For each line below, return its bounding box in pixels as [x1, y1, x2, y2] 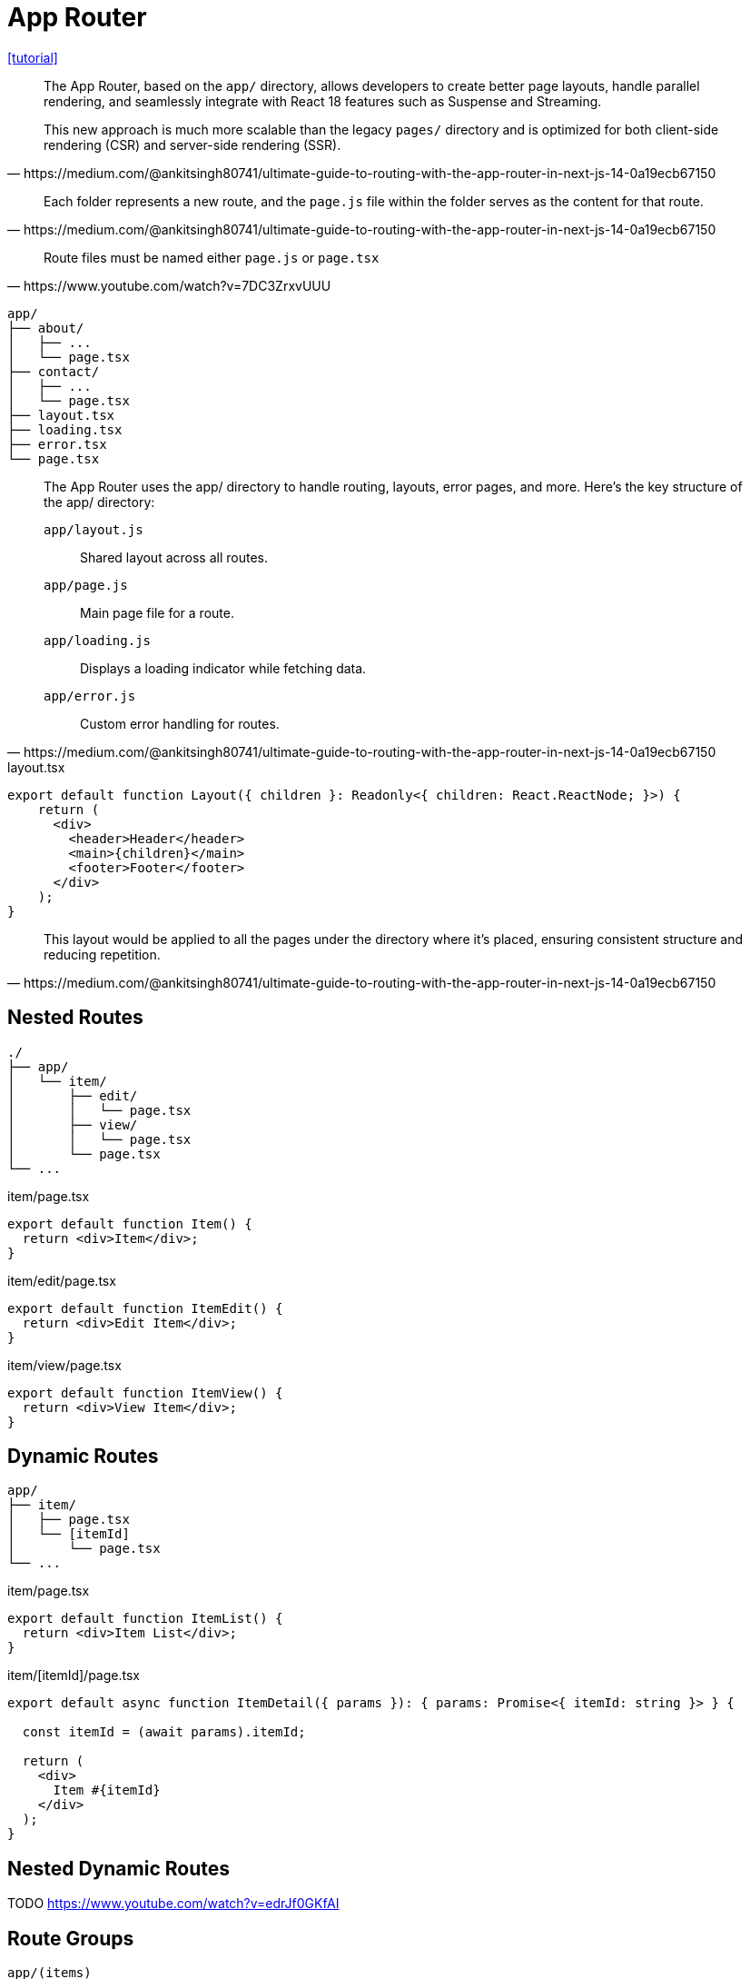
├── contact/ [7, 363, 100, 379]
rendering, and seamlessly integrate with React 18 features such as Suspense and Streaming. [44, 93, 602, 109]
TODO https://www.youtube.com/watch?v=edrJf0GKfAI [7, 1895, 340, 1912]
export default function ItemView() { [7, 1385, 283, 1400]
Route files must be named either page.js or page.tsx [44, 249, 380, 265]
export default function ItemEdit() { [7, 1300, 283, 1316]
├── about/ [7, 320, 84, 335]
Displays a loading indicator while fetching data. [80, 660, 367, 676]
